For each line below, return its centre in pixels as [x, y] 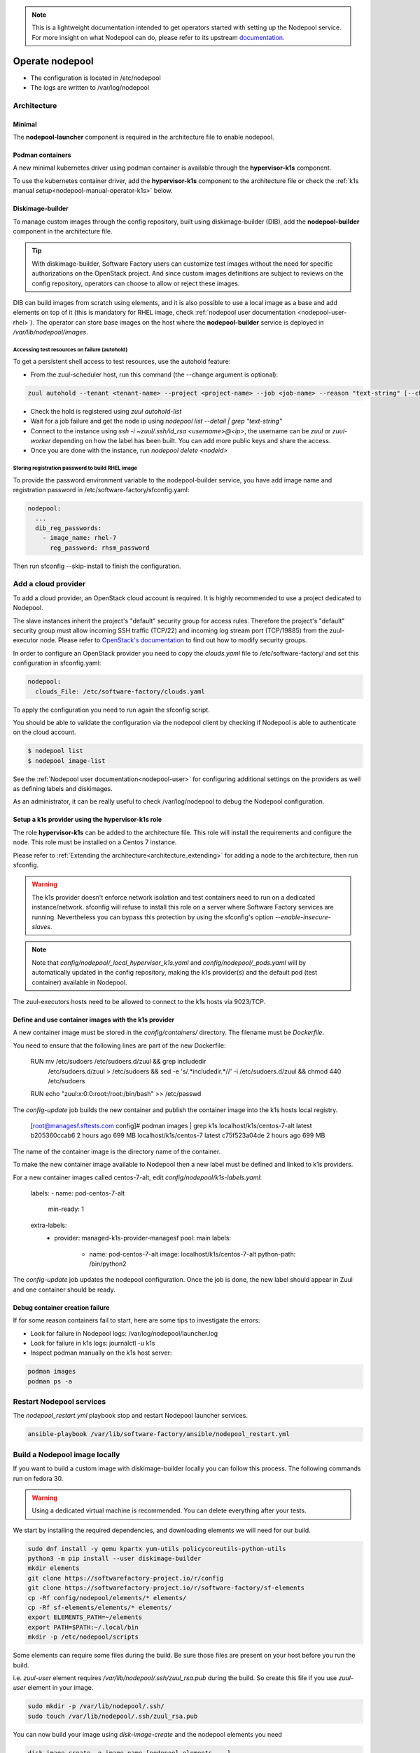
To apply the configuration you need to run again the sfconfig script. [111, 710]
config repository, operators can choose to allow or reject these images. [136, 283]
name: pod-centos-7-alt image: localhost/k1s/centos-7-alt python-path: [192, 1254]
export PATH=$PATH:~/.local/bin [83, 1627]
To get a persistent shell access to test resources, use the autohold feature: [122, 362]
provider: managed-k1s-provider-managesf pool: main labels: [142, 1238]
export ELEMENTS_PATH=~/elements [85, 1617]
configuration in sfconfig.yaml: [57, 663]
